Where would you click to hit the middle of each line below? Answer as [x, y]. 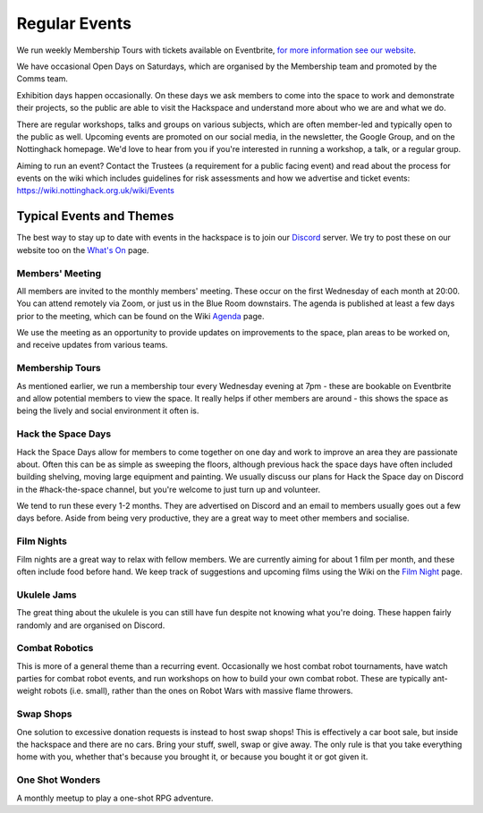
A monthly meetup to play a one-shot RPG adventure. [115, 798]
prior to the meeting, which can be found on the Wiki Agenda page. [140, 316]
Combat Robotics [55, 648]
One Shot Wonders [59, 780]
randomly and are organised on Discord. [91, 625]
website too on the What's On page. [83, 250]
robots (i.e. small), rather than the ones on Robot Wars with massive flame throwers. [198, 691]
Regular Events [74, 23]
